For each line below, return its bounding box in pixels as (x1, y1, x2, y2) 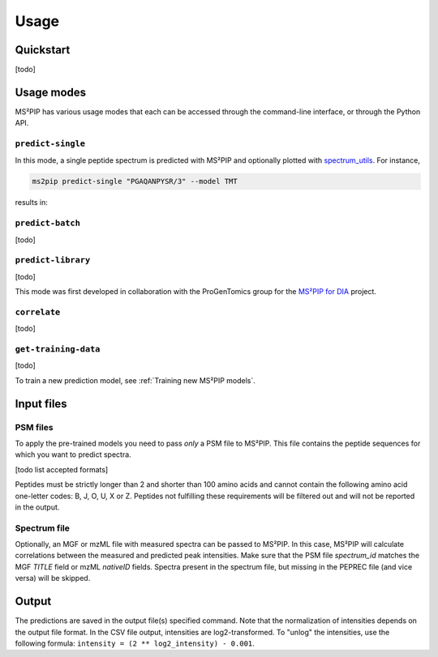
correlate (15, 306, 61, 318)
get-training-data (15, 344, 101, 355)
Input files (15, 397, 68, 411)
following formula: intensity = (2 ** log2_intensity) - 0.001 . (15, 638, 255, 648)
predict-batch (15, 218, 81, 228)
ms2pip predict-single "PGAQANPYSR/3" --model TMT (32, 177, 238, 186)
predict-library (15, 255, 91, 266)
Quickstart (15, 43, 71, 57)
